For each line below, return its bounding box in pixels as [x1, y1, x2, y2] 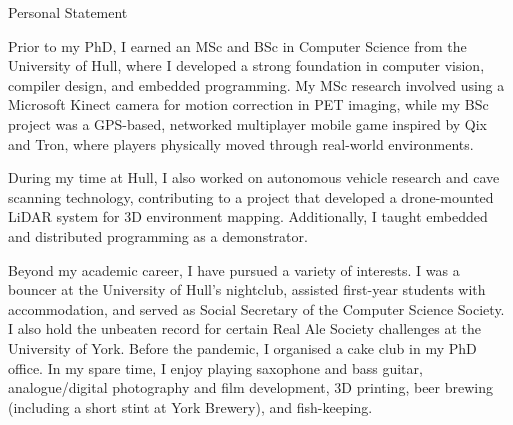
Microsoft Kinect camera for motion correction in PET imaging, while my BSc [8, 94, 489, 115]
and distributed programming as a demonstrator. [8, 225, 308, 246]
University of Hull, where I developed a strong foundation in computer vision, [8, 55, 485, 76]
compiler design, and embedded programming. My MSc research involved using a [8, 74, 505, 95]
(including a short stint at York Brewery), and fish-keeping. [8, 396, 373, 417]
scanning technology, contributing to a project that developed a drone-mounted [8, 186, 494, 207]
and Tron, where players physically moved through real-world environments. [8, 133, 474, 154]
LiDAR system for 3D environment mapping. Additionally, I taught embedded [8, 206, 488, 227]
